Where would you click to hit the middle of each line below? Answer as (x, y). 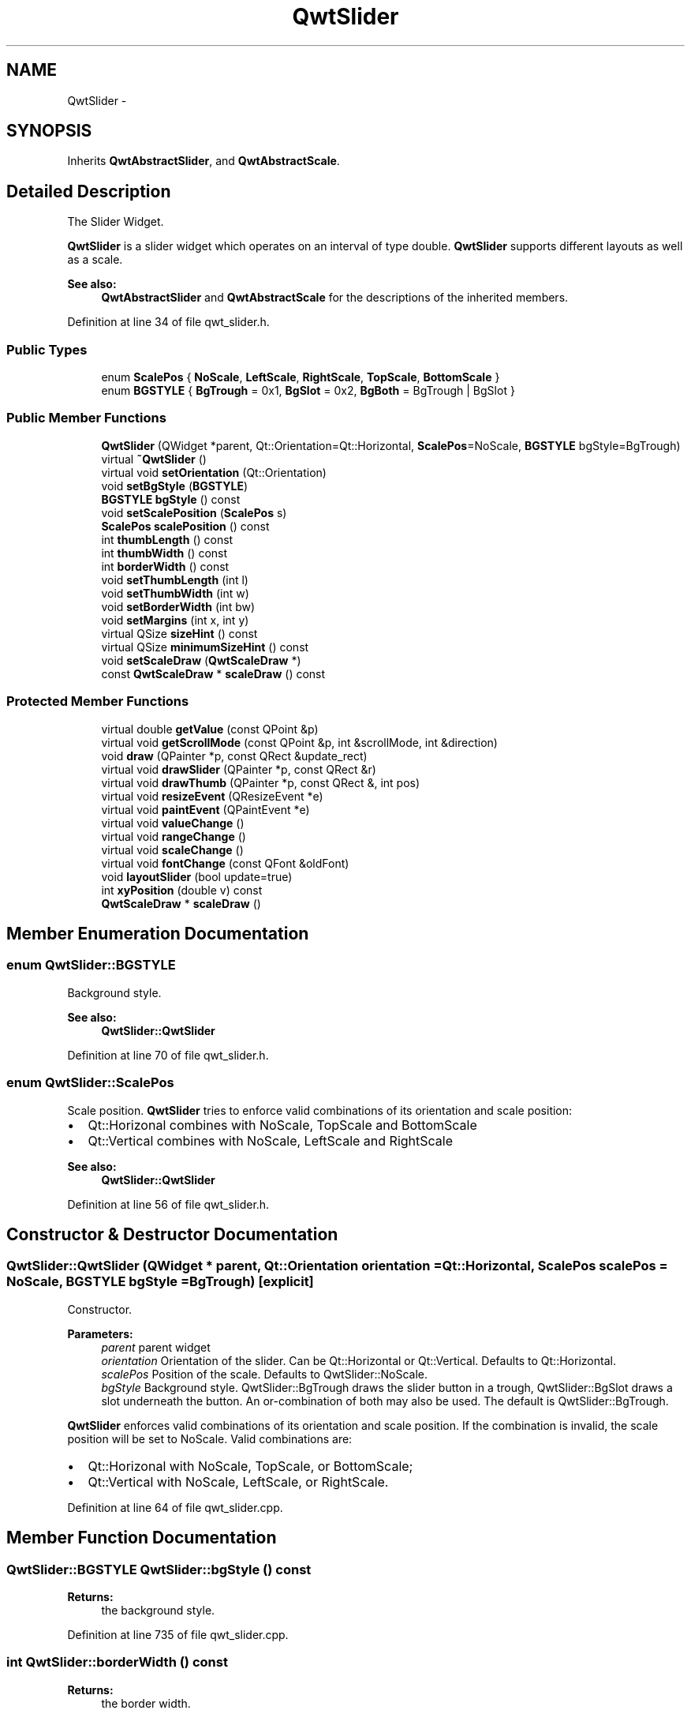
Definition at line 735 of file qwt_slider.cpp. (178, 1634)
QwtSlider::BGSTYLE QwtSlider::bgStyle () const (159, 1569)
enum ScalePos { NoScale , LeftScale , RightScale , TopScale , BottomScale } (301, 377)
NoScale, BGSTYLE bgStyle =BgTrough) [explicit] (160, 1282)
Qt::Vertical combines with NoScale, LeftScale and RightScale (271, 1140)
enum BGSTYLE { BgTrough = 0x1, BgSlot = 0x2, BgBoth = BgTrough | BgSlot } (308, 391)
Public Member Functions (86, 418)
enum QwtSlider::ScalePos (90, 1083)
